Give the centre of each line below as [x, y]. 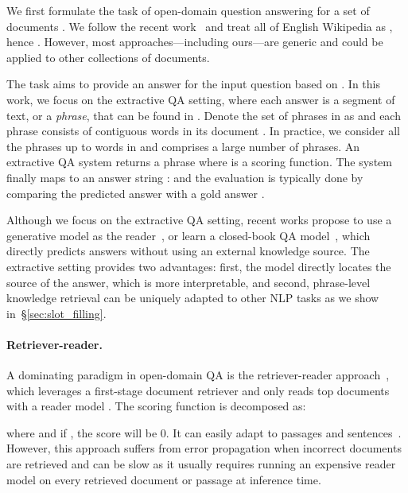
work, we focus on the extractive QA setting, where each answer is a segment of [201, 99]
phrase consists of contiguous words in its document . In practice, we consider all [204, 131]
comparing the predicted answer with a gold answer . [136, 193]
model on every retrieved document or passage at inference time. [164, 479]
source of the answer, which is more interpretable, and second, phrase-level [188, 282]
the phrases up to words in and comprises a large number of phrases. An [183, 146]
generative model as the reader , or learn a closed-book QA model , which [188, 235]
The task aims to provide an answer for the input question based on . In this [193, 84]
